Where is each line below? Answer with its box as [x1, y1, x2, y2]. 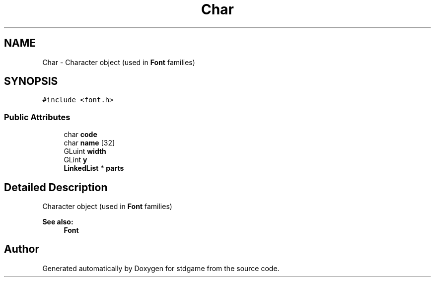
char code [64, 130, 97, 139]
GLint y [64, 155, 87, 164]
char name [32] [64, 139, 115, 147]
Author [4, 243, 39, 256]
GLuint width [64, 147, 106, 156]
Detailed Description [4, 181, 108, 194]
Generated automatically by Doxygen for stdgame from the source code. [42, 264, 280, 273]
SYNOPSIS [4, 75, 58, 88]
